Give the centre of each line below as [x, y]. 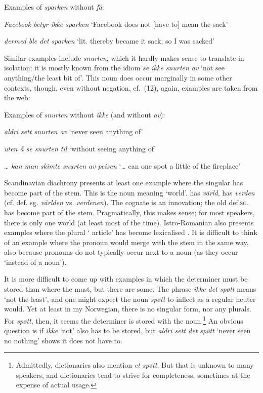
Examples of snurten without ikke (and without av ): [85, 114]
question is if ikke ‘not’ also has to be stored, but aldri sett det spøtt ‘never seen [127, 330]
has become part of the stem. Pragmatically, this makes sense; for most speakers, [129, 212]
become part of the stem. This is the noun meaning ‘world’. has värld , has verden [129, 192]
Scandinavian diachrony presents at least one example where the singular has [124, 183]
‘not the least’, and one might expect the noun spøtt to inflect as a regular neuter [130, 299]
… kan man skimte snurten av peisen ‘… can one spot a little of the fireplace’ [122, 165]
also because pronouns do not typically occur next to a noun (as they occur [121, 252]
